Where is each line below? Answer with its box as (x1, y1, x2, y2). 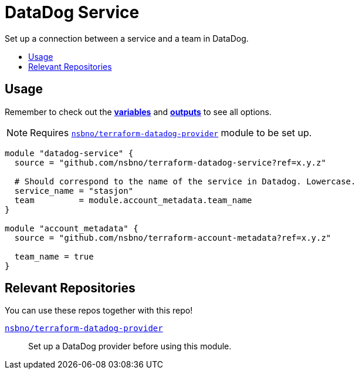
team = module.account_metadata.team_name (14, 195, 252, 205)
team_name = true (14, 251, 94, 261)
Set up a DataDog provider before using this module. (28, 341, 232, 352)
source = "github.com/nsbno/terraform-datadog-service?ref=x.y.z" (14, 157, 326, 167)
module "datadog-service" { (5, 148, 134, 158)
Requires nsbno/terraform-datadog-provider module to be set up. (30, 126, 312, 139)
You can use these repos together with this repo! (5, 305, 193, 316)
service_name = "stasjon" (14, 186, 134, 196)
